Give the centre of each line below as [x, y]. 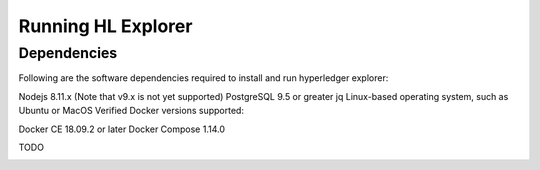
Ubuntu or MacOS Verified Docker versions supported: [131, 111]
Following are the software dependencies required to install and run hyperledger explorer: [203, 78]
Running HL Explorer [105, 26]
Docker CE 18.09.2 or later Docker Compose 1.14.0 [121, 129]
